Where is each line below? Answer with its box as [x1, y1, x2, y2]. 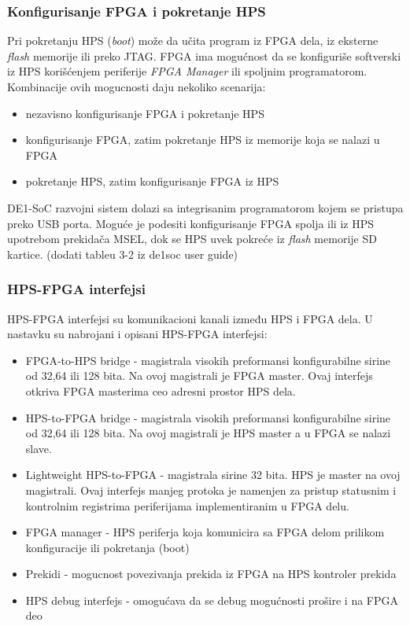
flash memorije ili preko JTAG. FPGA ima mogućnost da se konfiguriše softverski [7, 47, 401, 64]
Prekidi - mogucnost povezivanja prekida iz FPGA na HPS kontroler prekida [25, 565, 397, 582]
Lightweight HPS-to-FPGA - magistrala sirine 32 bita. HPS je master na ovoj [25, 466, 401, 483]
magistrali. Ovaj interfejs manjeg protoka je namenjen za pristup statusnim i [25, 481, 397, 498]
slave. [25, 440, 52, 456]
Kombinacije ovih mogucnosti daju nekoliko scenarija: [7, 79, 266, 94]
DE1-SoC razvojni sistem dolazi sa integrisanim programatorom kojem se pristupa [7, 199, 404, 215]
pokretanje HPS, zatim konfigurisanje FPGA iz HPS [25, 173, 279, 190]
